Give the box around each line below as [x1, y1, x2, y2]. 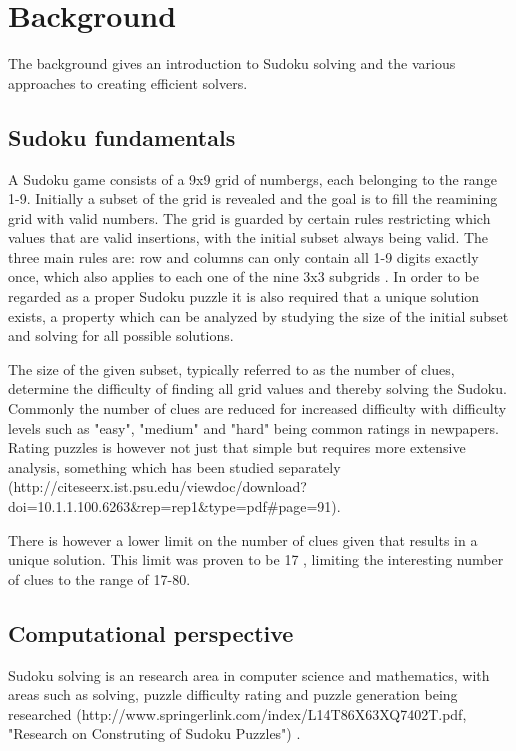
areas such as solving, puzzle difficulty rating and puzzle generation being [8, 684, 458, 705]
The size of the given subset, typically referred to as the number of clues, [8, 358, 455, 379]
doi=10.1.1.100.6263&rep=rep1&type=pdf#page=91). [8, 496, 341, 517]
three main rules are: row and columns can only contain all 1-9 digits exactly [8, 246, 479, 267]
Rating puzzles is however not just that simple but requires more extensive [8, 437, 466, 458]
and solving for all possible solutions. [8, 325, 234, 346]
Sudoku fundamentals [8, 121, 236, 152]
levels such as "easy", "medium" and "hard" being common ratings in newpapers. [8, 417, 499, 438]
